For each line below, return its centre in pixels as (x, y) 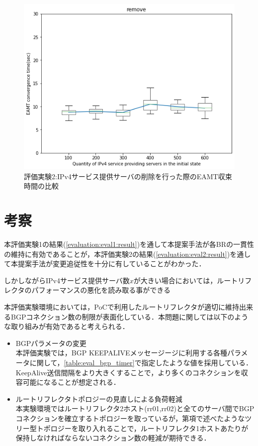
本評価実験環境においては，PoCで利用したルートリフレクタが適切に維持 (122, 307)
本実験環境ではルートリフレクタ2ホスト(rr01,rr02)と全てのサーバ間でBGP (135, 408)
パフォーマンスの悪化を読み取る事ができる (101, 290)
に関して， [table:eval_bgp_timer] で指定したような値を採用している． (141, 362)
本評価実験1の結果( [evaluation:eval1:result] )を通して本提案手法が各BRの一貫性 (129, 244)
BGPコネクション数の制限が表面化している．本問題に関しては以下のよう (129, 316)
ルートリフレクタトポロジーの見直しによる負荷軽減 (99, 398)
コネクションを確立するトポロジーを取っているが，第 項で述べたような (130, 418)
